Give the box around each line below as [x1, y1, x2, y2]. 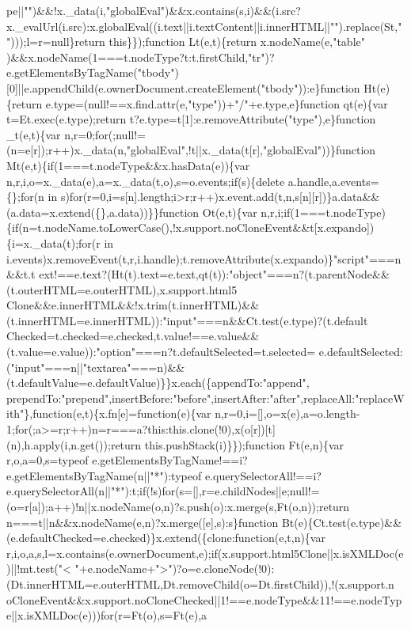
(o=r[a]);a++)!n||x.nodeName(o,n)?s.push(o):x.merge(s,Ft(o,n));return [6, 498, 350, 514]
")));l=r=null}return [6, 33, 105, 50]
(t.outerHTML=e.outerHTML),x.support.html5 [6, 281, 238, 297]
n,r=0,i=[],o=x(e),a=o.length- [215, 405, 360, 422]
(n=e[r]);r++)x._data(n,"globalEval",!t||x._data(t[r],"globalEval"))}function [6, 142, 376, 158]
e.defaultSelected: [318, 343, 403, 360]
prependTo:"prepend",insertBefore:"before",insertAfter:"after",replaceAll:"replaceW [6, 389, 405, 406]
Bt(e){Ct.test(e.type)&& [281, 513, 402, 530]
